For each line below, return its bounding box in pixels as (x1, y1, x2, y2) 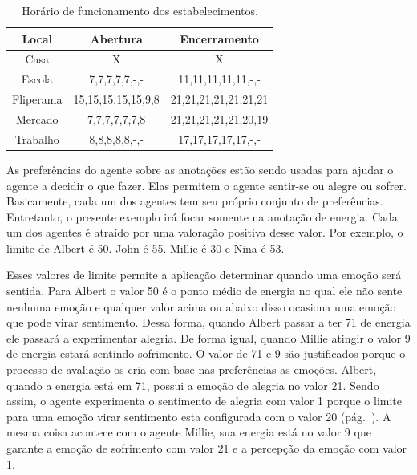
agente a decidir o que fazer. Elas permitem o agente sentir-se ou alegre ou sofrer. (6, 177, 407, 193)
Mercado (15, 110, 59, 127)
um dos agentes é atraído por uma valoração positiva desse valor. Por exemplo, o (6, 224, 403, 241)
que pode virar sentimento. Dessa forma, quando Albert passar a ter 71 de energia (6, 314, 411, 331)
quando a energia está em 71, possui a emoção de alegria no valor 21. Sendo (6, 376, 379, 393)
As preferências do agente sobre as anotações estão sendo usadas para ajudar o (6, 160, 394, 177)
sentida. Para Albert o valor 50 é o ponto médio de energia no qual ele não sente (6, 282, 403, 299)
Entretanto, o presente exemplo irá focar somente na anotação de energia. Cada (6, 208, 398, 225)
